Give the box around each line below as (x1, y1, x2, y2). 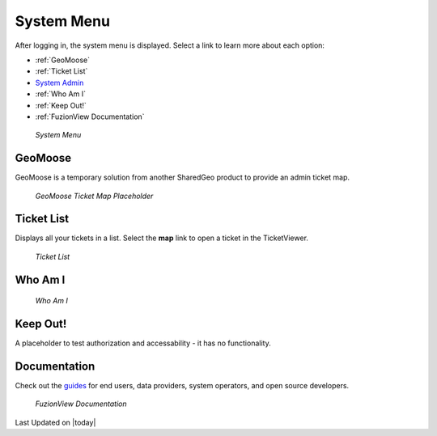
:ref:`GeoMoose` (35, 55, 91, 65)
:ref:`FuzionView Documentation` (35, 112, 145, 121)
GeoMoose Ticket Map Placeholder (35, 191, 154, 201)
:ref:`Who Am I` (35, 89, 87, 99)
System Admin (35, 78, 84, 87)
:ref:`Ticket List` (35, 66, 88, 76)
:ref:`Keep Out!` (35, 100, 87, 110)
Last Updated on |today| (15, 417, 96, 427)
